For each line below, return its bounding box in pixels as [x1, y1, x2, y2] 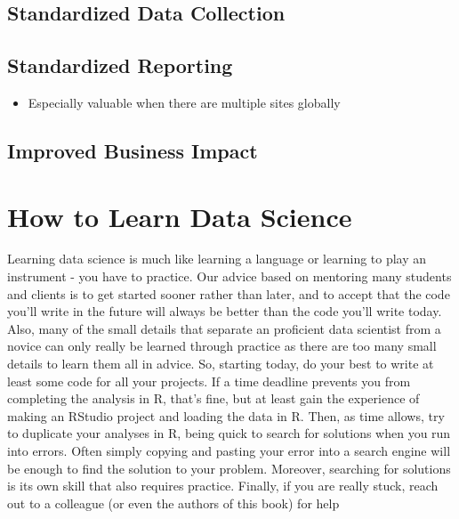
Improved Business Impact [7, 136, 258, 164]
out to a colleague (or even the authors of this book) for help [7, 493, 340, 512]
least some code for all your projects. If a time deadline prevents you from [7, 371, 411, 390]
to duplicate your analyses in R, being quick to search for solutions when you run [7, 424, 451, 442]
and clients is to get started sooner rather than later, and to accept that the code [7, 284, 450, 303]
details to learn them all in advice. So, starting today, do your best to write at [7, 354, 434, 373]
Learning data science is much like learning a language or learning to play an [7, 249, 427, 268]
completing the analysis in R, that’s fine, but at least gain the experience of [7, 389, 420, 408]
